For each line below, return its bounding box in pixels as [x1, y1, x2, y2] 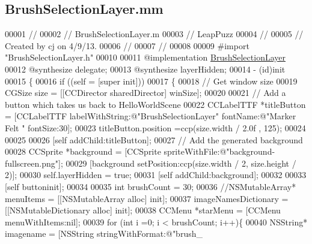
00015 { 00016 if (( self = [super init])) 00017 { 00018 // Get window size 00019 [5, 74, 298, 87]
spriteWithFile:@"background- [164, 145, 275, 158]
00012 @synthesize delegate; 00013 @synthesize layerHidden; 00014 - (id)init [5, 62, 286, 75]
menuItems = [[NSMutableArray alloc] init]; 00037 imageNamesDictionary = [5, 192, 289, 204]
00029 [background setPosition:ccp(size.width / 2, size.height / [66, 156, 296, 169]
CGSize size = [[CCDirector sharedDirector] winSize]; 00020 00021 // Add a [5, 86, 286, 99]
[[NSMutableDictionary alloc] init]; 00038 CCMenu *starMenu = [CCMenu [5, 204, 281, 216]
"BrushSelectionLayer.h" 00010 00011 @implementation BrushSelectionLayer [5, 51, 286, 64]
